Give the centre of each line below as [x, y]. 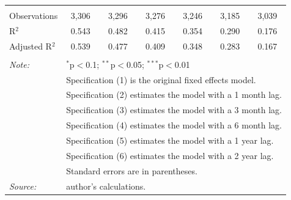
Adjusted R [31, 46]
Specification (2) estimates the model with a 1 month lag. [174, 94]
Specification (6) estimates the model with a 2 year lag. [170, 155]
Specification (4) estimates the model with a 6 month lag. [174, 125]
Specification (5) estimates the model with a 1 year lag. [170, 140]
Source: [23, 186]
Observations [34, 15]
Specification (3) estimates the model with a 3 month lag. [174, 110]
